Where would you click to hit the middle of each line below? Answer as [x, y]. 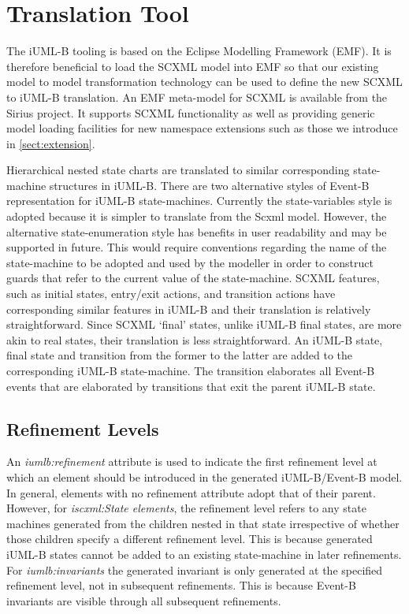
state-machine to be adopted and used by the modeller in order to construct [190, 262]
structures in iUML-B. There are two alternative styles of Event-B [209, 185]
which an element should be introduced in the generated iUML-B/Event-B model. [204, 476]
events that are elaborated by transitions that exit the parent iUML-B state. [191, 386]
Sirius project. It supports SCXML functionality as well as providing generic [191, 112]
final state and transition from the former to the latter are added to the [180, 355]
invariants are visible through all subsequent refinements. [144, 600]
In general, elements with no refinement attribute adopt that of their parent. [191, 492]
